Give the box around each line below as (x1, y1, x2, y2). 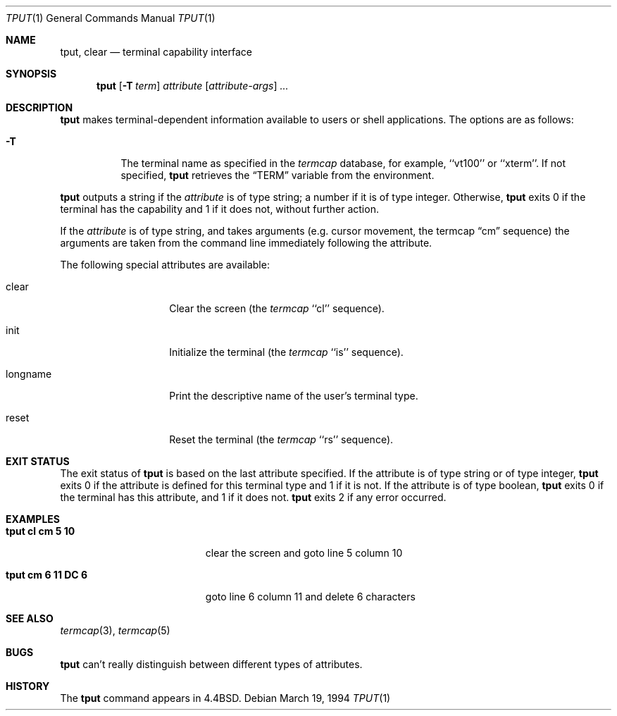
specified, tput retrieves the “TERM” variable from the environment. (120, 169, 435, 181)
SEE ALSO (6, 612, 54, 624)
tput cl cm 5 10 (6, 525, 75, 537)
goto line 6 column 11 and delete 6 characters (205, 591, 416, 603)
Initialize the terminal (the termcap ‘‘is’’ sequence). (169, 346, 404, 358)
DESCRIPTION (6, 101, 73, 113)
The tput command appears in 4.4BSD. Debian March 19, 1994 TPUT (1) (60, 692, 391, 704)
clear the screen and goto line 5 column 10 (205, 547, 403, 559)
